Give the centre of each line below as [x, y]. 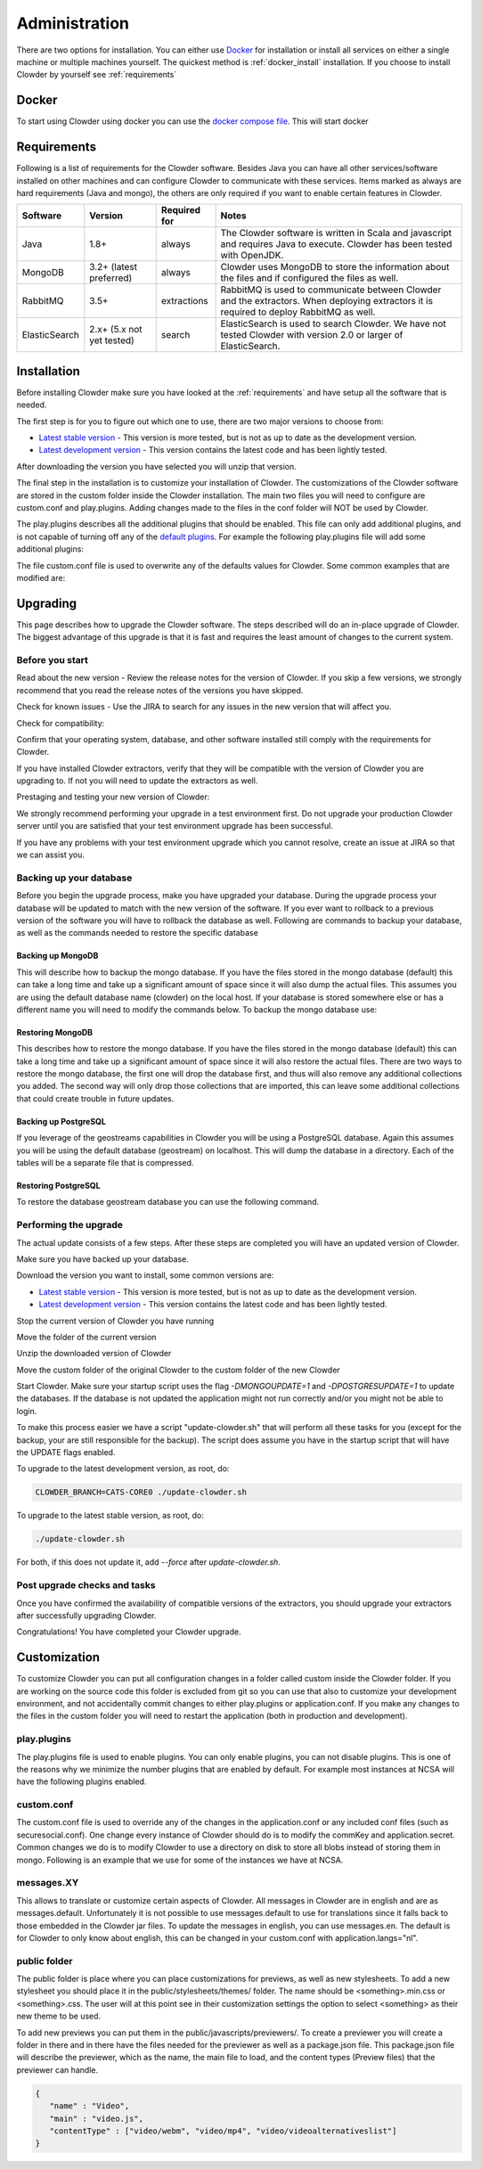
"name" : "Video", [90, 2106]
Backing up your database [74, 878]
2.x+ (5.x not [116, 330]
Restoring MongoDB [55, 1032]
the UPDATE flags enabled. [66, 1453]
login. [27, 1411]
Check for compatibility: [61, 723]
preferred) [111, 278]
